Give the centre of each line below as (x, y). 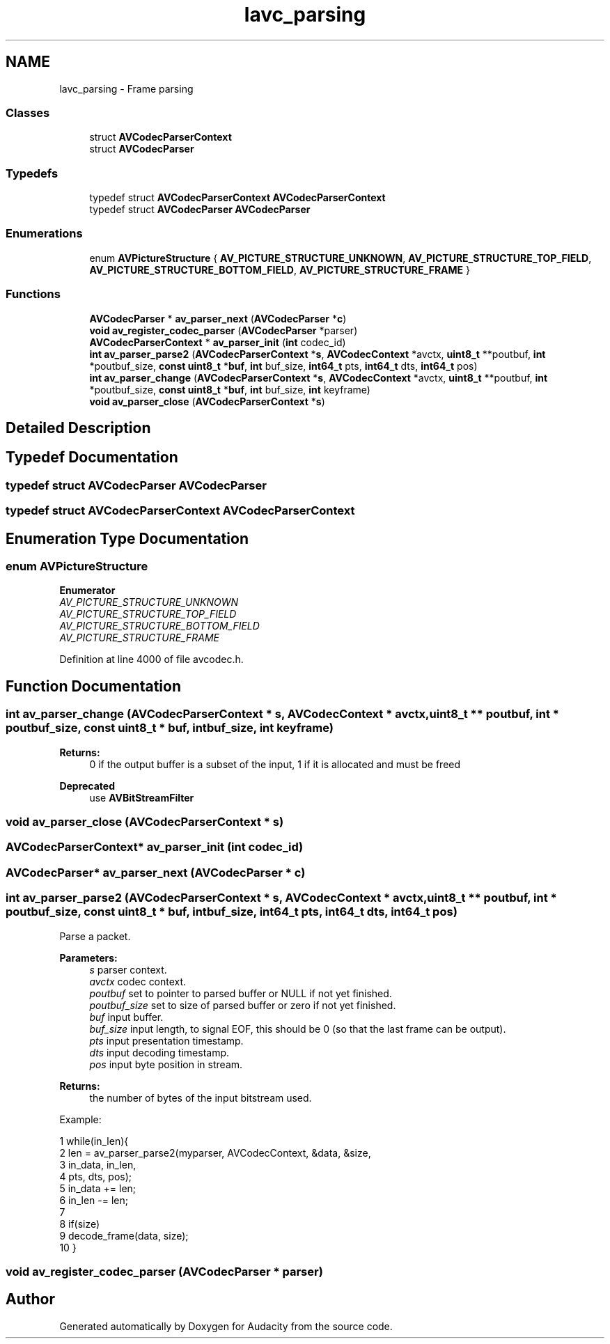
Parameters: (88, 958)
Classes (28, 112)
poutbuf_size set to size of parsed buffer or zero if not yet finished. (243, 1005)
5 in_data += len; (98, 1188)
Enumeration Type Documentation (127, 538)
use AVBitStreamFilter (142, 797)
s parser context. (128, 969)
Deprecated (87, 786)
